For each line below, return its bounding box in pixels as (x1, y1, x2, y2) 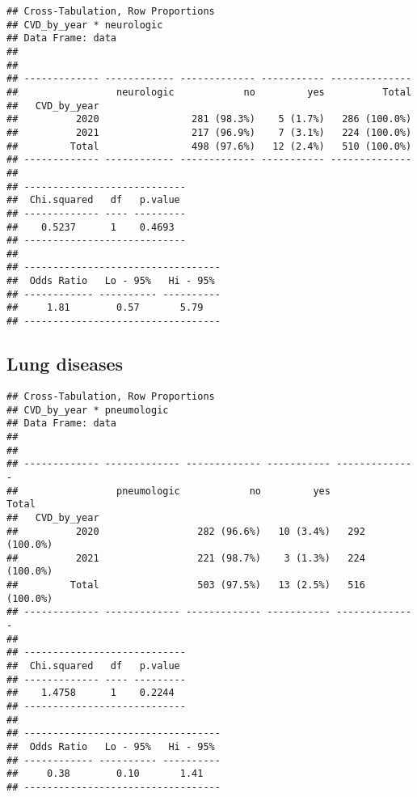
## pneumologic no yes (6, 485, 331, 497)
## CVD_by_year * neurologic (6, 19, 163, 31)
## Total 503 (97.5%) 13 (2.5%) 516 (6, 579, 365, 591)
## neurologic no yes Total (6, 86, 412, 98)
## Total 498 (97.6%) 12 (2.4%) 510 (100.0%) (6, 140, 412, 152)
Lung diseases (6, 351, 124, 376)
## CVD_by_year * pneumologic (6, 404, 169, 416)
